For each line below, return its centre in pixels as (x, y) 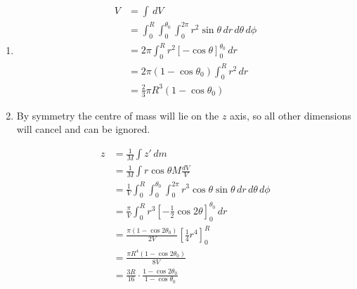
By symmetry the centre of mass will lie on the (118, 115)
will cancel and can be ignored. (83, 129)
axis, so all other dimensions (291, 115)
